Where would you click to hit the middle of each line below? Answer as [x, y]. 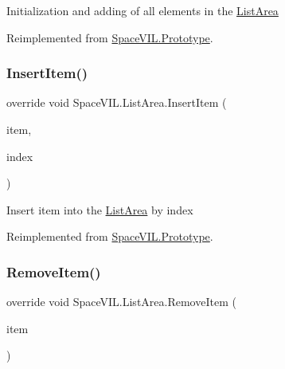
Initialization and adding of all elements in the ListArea [142, 10]
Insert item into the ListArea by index [100, 209]
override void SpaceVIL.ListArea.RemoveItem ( [121, 302]
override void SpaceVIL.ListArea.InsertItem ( [117, 102]
